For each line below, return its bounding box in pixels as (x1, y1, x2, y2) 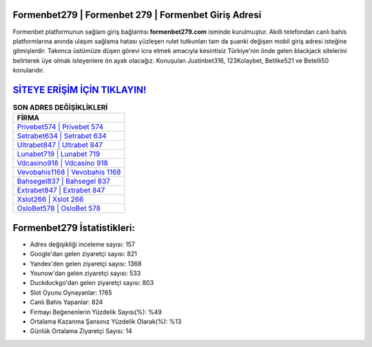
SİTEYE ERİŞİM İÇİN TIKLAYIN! (12, 83, 147, 96)
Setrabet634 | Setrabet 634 (17, 131, 107, 141)
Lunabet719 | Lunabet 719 (17, 149, 101, 159)
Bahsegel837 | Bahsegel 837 (17, 177, 110, 186)
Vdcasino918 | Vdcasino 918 (17, 159, 108, 168)
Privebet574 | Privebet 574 (17, 122, 103, 132)
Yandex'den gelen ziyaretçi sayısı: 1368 (30, 259, 142, 268)
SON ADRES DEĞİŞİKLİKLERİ (12, 103, 108, 112)
